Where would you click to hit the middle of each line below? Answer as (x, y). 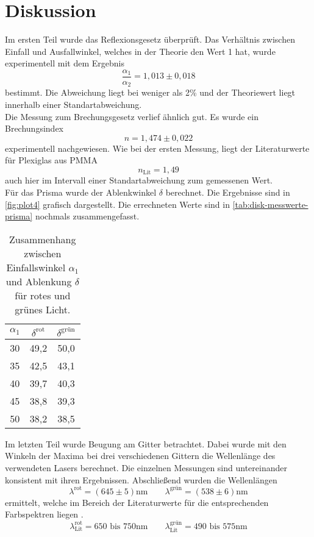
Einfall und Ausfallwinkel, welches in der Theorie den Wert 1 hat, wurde (140, 51)
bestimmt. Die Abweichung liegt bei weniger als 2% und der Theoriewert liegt (150, 92)
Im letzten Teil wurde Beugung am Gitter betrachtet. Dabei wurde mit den (146, 443)
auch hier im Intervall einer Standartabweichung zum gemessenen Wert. (139, 180)
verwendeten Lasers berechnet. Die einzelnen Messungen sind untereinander (146, 468)
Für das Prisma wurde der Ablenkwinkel (81, 192)
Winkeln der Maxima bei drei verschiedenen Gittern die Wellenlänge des (140, 456)
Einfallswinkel (36, 267)
